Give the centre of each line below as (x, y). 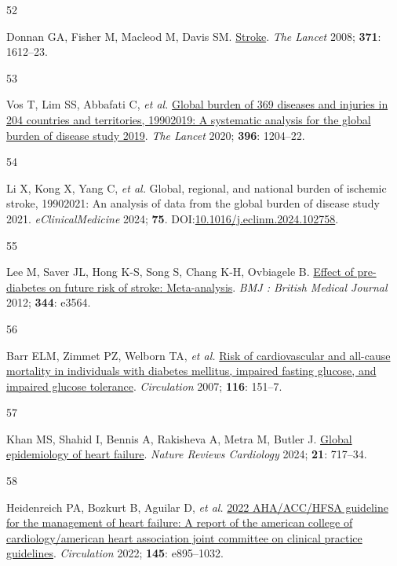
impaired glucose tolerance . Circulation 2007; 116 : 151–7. (144, 386)
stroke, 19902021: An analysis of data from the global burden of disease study (193, 203)
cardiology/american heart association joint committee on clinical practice (184, 537)
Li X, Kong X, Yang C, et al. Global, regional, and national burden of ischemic (197, 187)
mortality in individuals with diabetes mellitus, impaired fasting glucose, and (191, 371)
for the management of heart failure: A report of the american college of (180, 522)
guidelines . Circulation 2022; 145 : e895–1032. (115, 553)
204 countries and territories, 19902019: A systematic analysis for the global (189, 119)
